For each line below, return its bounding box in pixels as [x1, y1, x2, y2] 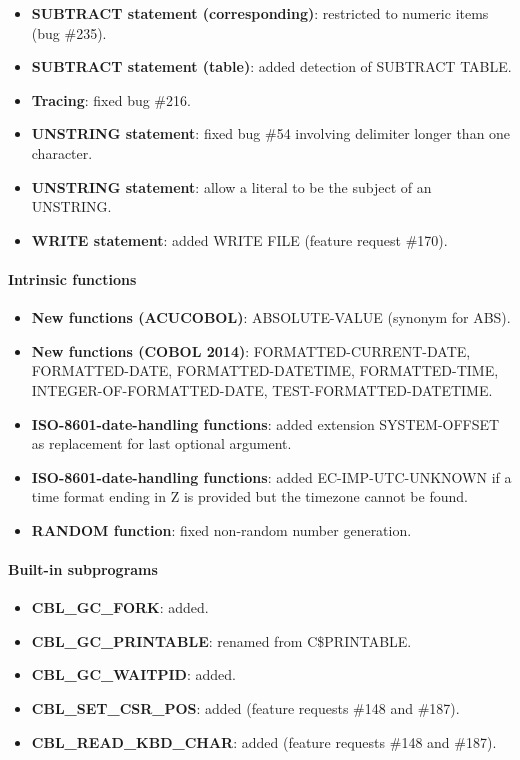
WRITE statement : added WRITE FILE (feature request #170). [31, 229, 448, 250]
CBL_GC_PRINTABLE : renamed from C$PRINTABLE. [31, 630, 412, 651]
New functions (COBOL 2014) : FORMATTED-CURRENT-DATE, [31, 340, 471, 361]
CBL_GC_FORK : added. [31, 597, 209, 618]
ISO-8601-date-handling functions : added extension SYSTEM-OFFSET [31, 413, 500, 434]
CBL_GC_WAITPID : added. [31, 664, 236, 685]
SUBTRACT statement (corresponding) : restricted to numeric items [31, 3, 489, 23]
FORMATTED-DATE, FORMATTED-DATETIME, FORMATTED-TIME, [31, 360, 499, 381]
